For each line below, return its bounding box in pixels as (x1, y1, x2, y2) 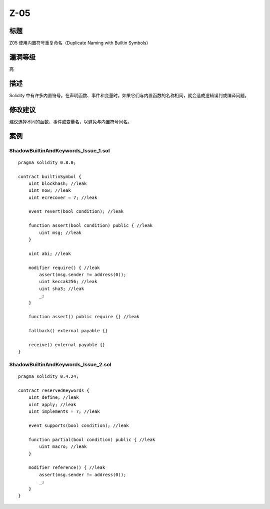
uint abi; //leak (28, 250, 71, 257)
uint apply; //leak (28, 401, 76, 407)
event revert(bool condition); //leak (28, 208, 124, 214)
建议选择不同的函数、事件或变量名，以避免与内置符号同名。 (9, 118, 132, 125)
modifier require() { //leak (28, 265, 100, 271)
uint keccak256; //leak (39, 279, 97, 285)
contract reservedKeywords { (18, 388, 89, 393)
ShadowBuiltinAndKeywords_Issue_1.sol (9, 147, 110, 154)
